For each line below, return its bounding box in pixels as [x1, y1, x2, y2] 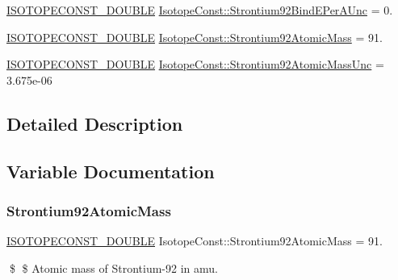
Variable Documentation [6, 158, 215, 183]
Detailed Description [6, 111, 183, 136]
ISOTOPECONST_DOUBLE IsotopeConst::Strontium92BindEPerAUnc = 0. [6, 2, 393, 18]
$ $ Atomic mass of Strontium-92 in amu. [9, 259, 218, 276]
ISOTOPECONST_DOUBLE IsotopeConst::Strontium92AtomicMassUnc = [6, 56, 384, 73]
